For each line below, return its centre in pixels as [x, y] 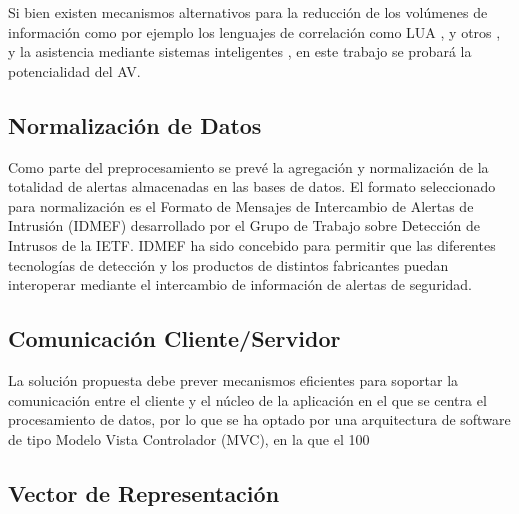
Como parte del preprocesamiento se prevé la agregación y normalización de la [248, 166]
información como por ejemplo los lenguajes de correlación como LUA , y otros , [254, 31]
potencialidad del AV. [74, 70]
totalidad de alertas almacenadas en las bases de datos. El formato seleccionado [252, 186]
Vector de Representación [144, 492]
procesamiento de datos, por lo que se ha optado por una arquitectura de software [259, 419]
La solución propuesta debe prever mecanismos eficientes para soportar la [233, 379]
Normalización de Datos [135, 124]
